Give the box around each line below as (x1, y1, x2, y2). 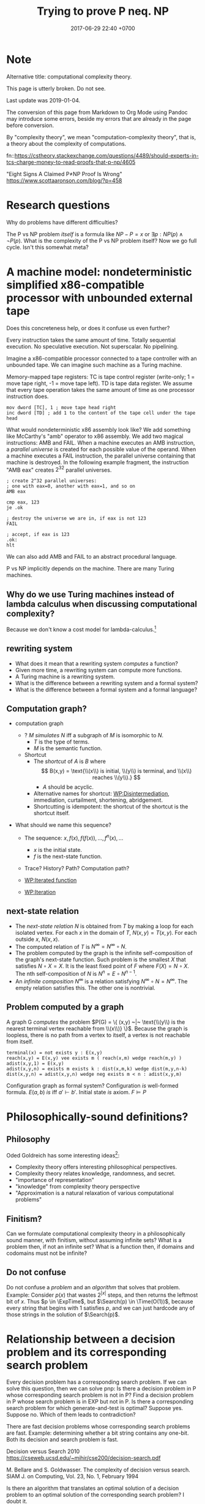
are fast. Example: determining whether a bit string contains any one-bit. (6, 1429, 189, 1437)
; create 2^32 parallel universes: (6, 478, 97, 484)
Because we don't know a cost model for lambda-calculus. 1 (6, 624, 157, 633)
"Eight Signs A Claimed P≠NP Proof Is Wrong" (6, 170, 122, 177)
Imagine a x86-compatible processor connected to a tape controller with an (6, 355, 197, 362)
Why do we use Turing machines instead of (6, 589, 174, 599)
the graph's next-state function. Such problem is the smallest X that (15, 956, 187, 964)
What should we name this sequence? (15, 821, 112, 829)
